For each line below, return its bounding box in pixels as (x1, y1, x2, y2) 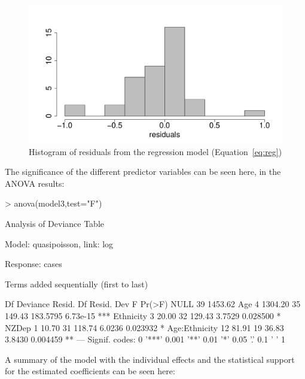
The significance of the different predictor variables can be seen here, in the (5, 165, 281, 178)
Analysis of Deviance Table (5, 217, 105, 230)
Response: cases (5, 257, 62, 270)
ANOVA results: (5, 177, 65, 189)
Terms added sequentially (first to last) (5, 277, 148, 290)
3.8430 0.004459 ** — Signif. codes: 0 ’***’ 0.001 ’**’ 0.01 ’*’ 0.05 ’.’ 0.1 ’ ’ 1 (5, 333, 286, 345)
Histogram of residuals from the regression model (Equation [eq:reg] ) (29, 145, 282, 157)
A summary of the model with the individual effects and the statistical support (5, 353, 295, 365)
